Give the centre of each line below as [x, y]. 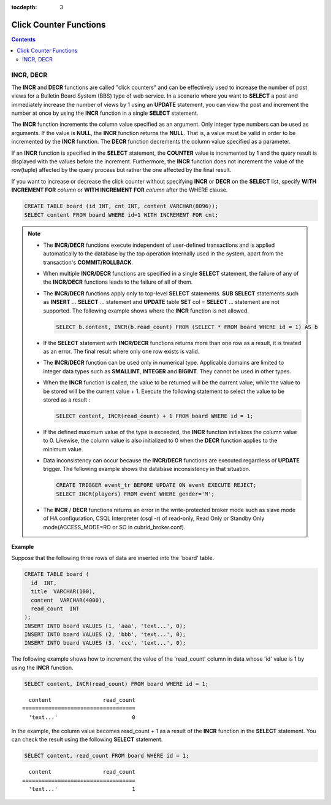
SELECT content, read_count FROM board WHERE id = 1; [107, 756]
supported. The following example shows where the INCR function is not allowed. [146, 311]
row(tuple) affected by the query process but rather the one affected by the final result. [121, 170]
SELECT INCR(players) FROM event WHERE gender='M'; [135, 494]
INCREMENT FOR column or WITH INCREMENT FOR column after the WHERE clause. [120, 190]
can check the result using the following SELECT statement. [87, 739]
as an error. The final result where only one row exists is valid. [121, 351]
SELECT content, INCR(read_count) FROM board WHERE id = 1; [116, 684]
